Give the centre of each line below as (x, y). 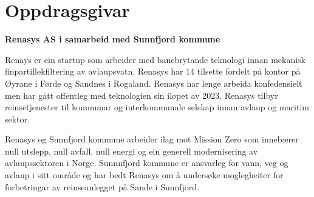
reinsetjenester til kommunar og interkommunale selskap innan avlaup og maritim (157, 107)
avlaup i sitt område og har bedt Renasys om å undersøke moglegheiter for (144, 175)
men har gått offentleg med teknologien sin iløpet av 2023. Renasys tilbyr (142, 95)
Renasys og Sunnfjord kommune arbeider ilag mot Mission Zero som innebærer (152, 139)
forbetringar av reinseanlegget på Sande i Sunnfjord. (102, 186)
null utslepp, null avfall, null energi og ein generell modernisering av (131, 151)
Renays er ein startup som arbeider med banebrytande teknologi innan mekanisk (155, 59)
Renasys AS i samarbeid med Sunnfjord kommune (113, 39)
